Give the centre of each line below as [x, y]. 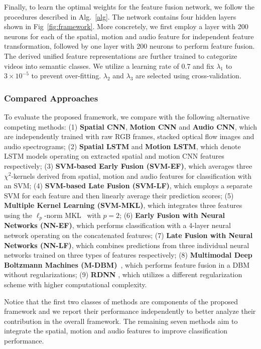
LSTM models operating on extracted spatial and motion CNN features [114, 156]
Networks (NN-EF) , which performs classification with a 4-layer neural [117, 225]
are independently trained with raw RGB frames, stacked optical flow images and [129, 136]
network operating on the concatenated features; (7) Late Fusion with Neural [128, 235]
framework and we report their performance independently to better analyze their [130, 311]
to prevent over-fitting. [66, 76]
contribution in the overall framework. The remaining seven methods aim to [121, 321]
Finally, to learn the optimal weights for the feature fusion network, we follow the [129, 7]
